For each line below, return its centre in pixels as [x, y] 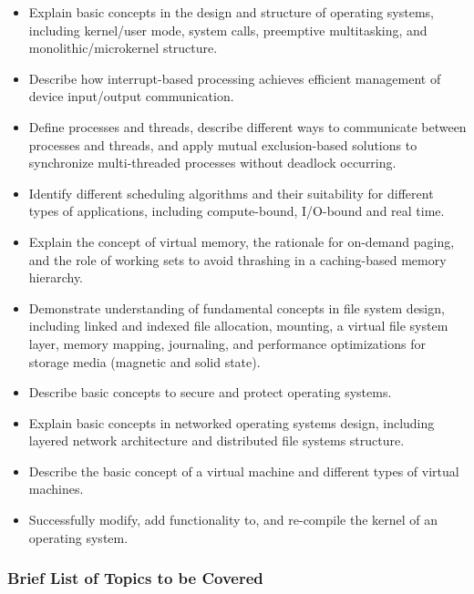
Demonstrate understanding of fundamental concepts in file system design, [237, 307]
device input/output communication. [131, 96]
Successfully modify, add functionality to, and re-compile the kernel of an [233, 520]
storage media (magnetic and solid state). [144, 361]
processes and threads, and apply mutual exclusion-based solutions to [223, 144]
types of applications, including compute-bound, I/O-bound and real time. [237, 211]
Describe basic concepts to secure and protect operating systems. [210, 392]
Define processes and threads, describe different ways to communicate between [247, 126]
